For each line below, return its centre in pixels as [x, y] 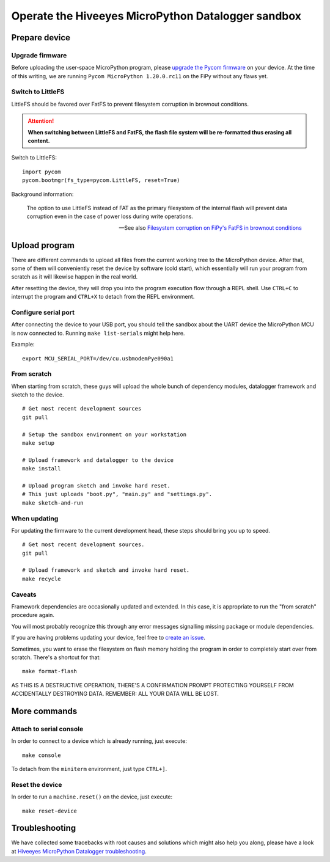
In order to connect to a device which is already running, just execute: [99, 741]
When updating [35, 518]
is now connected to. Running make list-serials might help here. [98, 333]
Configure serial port [43, 312]
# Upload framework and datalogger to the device [98, 460]
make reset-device [50, 811]
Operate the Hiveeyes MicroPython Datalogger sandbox [156, 16]
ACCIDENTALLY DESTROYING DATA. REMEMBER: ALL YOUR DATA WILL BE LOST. [115, 694]
